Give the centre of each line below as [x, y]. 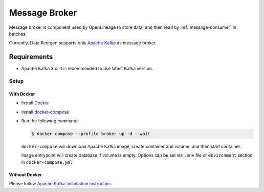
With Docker [22, 94]
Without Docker [25, 174]
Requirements [31, 57]
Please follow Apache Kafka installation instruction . [61, 184]
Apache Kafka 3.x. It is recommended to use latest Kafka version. [87, 69]
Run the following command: [50, 121]
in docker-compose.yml [47, 162]
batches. [18, 34]
